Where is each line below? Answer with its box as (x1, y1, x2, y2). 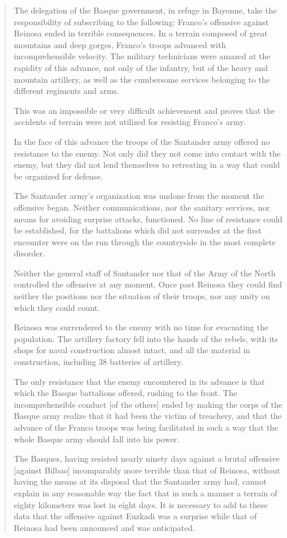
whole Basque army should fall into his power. (13, 432, 180, 445)
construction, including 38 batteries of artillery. (13, 356, 183, 368)
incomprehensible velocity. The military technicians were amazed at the (13, 50, 271, 62)
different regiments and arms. (13, 84, 119, 97)
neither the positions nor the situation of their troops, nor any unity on (13, 290, 271, 302)
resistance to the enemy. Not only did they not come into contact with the (13, 147, 281, 159)
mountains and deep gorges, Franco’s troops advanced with (13, 38, 226, 50)
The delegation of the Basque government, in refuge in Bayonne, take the (13, 4, 277, 16)
